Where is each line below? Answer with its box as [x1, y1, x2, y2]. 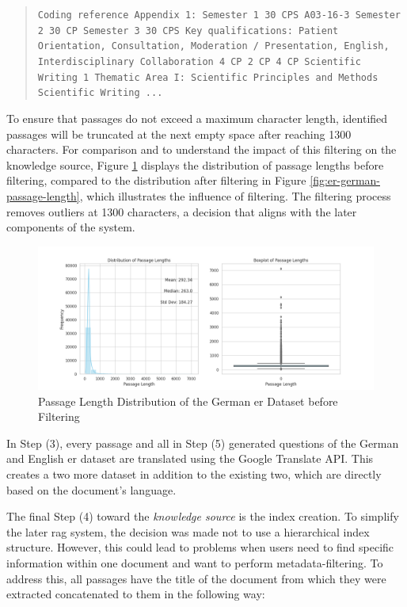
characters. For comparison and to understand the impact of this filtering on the [6, 141, 397, 158]
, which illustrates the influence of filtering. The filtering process [79, 187, 391, 204]
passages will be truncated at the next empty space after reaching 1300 [6, 125, 352, 142]
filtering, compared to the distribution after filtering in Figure [6, 172, 306, 189]
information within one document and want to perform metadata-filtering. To [6, 554, 383, 571]
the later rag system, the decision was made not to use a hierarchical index [6, 523, 370, 540]
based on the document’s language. [6, 481, 177, 498]
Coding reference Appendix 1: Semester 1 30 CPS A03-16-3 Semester [37, 10, 401, 21]
